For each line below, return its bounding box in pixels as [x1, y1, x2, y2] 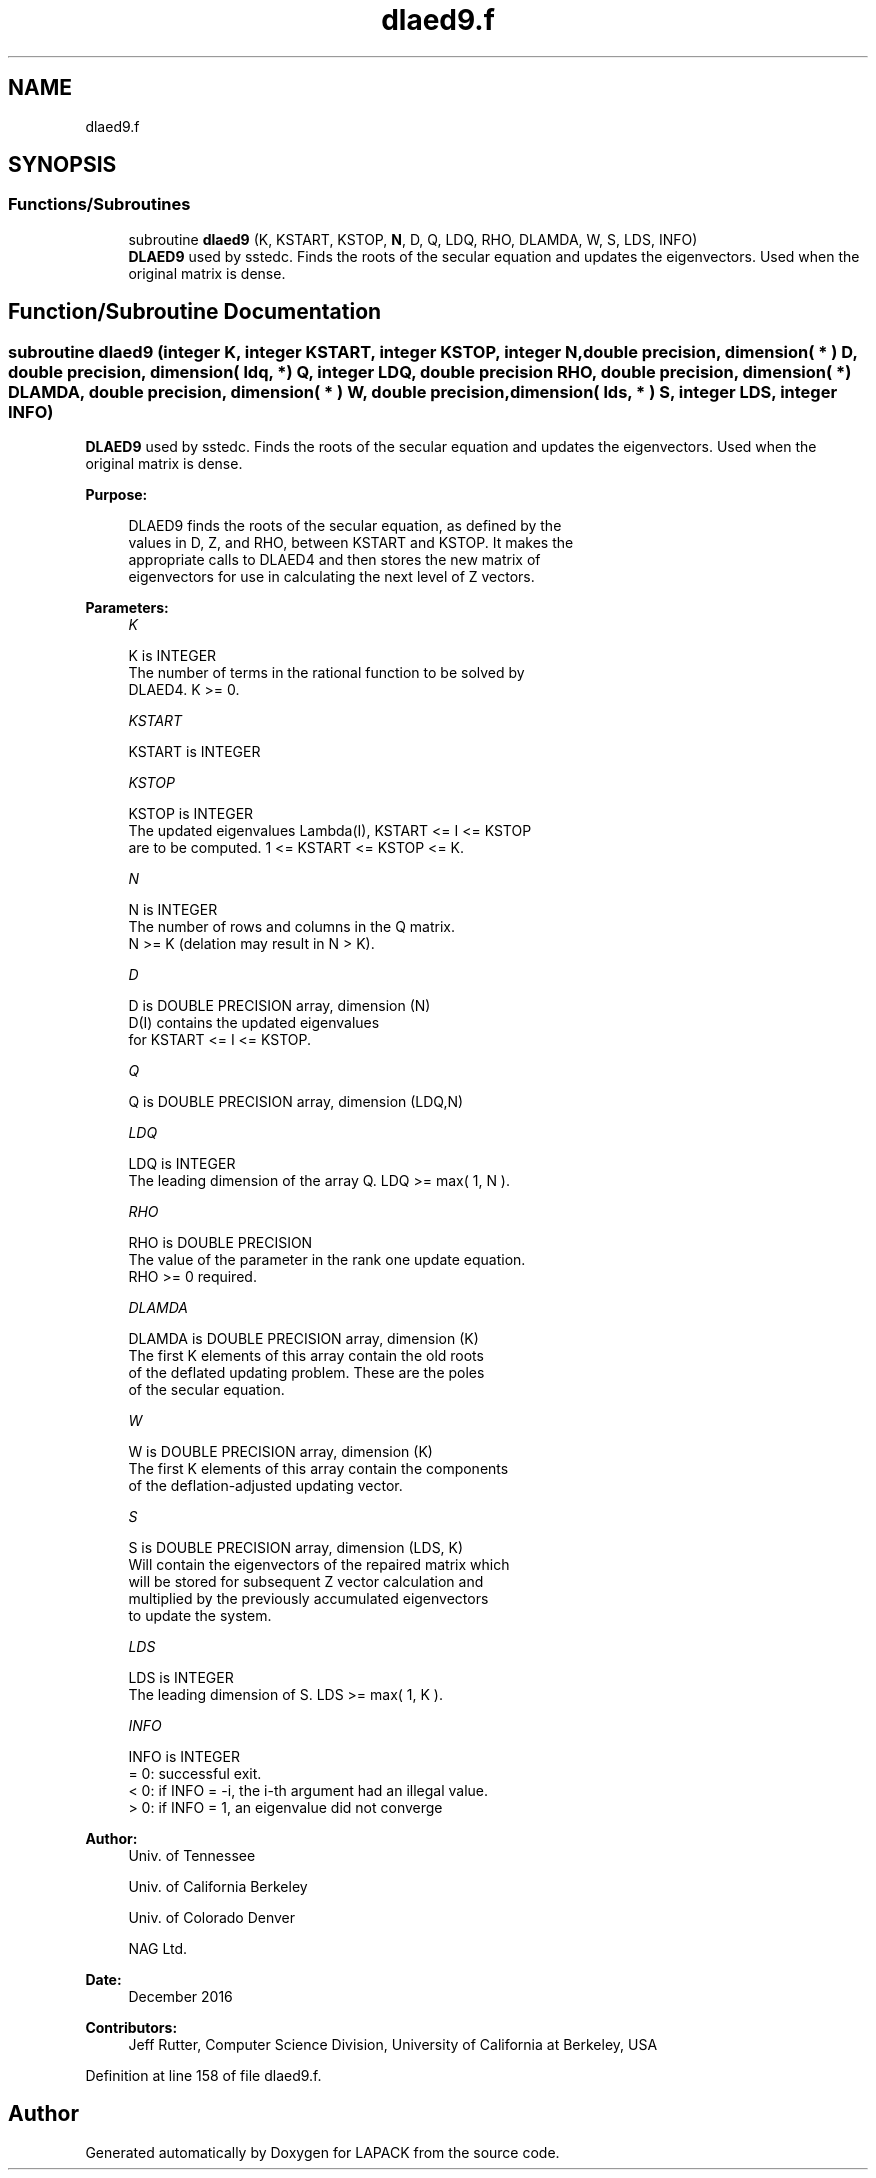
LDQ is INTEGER [128, 1155, 236, 1173]
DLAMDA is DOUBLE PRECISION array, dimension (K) [128, 1330, 479, 1348]
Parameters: [85, 599, 169, 617]
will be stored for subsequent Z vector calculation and [128, 1573, 484, 1591]
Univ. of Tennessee [128, 1847, 256, 1865]
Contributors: [85, 2019, 178, 2037]
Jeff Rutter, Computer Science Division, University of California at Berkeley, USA [128, 2036, 658, 2054]
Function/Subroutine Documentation [8, 299, 382, 325]
